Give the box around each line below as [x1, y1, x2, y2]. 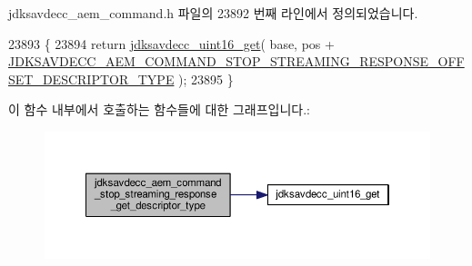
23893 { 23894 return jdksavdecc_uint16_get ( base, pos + [8, 34, 335, 53]
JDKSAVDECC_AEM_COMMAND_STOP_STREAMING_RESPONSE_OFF [8, 52, 465, 71]
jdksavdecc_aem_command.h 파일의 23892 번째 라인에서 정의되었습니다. [8, 4, 418, 22]
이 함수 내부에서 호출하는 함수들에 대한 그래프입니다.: [8, 100, 310, 119]
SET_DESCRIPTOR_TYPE [8, 69, 175, 88]
